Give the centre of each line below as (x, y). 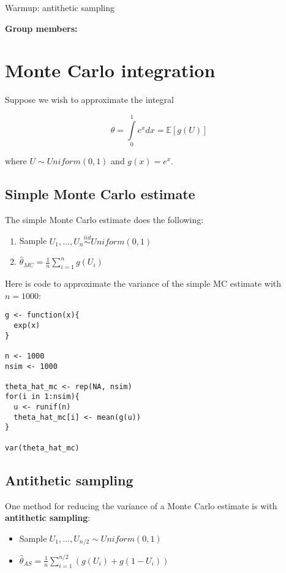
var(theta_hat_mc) (42, 448)
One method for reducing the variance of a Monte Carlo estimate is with (141, 505)
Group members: (41, 28)
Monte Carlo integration (110, 70)
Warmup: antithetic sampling (60, 7)
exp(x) (27, 325)
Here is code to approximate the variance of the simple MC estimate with (143, 283)
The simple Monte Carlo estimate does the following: (104, 219)
